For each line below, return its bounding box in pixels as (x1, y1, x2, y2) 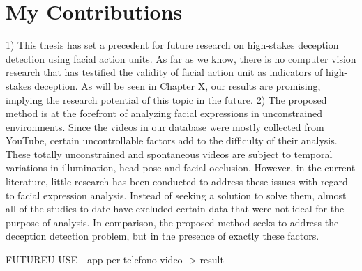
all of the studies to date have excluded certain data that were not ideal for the (6, 201, 345, 216)
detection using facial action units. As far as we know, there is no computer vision (6, 51, 356, 65)
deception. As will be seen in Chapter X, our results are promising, (34, 78, 321, 93)
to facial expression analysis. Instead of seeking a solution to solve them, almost (6, 187, 347, 202)
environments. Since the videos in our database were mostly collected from (6, 119, 324, 134)
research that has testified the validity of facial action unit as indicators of (6, 65, 323, 79)
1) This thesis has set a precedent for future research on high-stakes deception (6, 38, 339, 52)
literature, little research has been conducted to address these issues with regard (6, 174, 348, 189)
